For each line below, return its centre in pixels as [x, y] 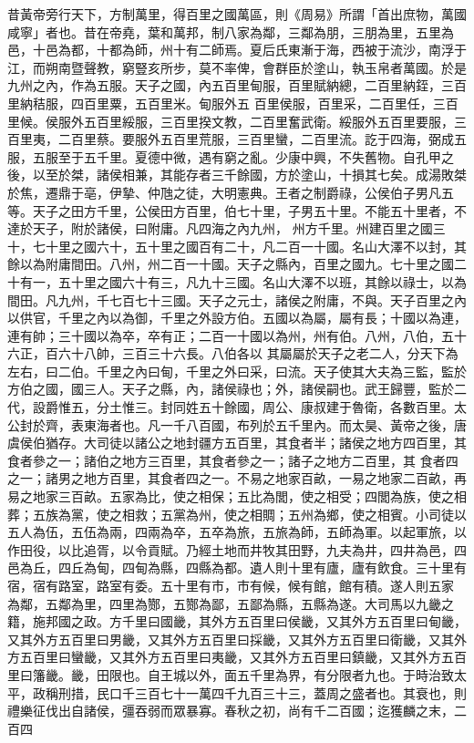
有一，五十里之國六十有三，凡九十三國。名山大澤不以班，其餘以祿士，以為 [243, 281]
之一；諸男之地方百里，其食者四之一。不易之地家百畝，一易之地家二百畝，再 [237, 478]
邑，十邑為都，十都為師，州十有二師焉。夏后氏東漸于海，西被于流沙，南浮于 [237, 50]
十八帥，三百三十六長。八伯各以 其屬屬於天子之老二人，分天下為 [264, 353]
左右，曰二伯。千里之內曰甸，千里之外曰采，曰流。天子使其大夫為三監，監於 [237, 371]
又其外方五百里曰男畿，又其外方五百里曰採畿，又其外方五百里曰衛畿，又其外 [237, 639]
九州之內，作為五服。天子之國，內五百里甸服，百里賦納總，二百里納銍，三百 [237, 85]
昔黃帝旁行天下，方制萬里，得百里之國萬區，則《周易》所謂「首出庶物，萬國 [237, 14]
